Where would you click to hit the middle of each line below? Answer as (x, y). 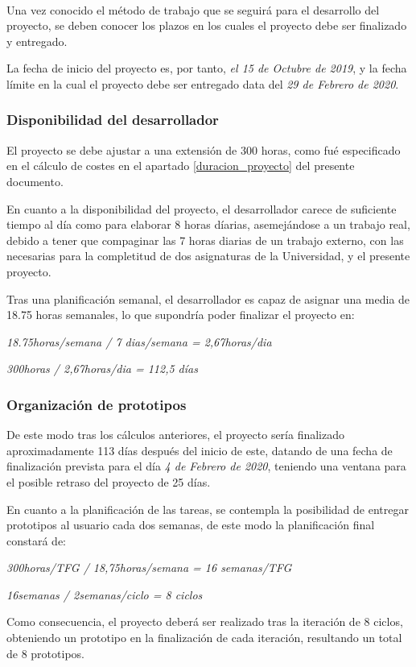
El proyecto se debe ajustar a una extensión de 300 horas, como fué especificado (204, 149)
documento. (35, 181)
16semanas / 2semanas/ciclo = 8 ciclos (105, 594)
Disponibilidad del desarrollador (113, 120)
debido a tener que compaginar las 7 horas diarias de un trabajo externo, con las (205, 240)
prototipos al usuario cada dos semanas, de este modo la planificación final (191, 525)
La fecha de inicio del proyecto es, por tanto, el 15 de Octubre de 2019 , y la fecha (207, 68)
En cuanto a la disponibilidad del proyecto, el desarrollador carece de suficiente (202, 208)
